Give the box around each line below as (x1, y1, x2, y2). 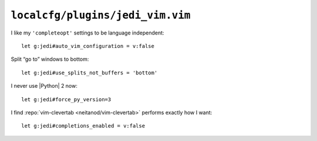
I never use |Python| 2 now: (11, 82, 77, 90)
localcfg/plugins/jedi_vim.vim (11, 9, 191, 22)
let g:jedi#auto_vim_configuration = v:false (21, 43, 155, 49)
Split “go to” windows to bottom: (11, 56, 89, 63)
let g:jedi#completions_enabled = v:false (21, 123, 146, 129)
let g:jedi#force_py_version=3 (21, 96, 112, 102)
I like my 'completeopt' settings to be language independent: (11, 29, 164, 36)
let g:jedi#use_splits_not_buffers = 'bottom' (21, 69, 158, 76)
